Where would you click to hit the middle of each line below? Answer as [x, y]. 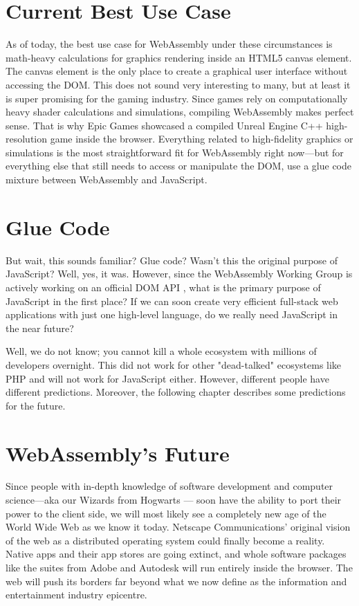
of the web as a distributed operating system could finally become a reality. [165, 540]
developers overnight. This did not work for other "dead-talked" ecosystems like [174, 364]
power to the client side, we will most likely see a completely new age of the [166, 513]
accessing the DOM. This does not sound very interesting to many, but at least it [178, 84]
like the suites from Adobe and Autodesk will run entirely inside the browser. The [179, 567]
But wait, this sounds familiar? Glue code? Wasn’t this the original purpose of [172, 260]
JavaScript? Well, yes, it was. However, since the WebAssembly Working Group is [179, 274]
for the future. [36, 405]
